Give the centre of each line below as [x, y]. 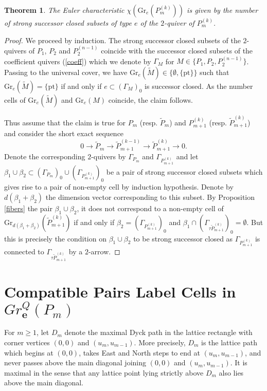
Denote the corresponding [45, 156]
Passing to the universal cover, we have [66, 72]
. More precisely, [160, 342]
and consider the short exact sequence [64, 133]
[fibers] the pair [28, 208]
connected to [24, 252]
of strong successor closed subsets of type [68, 23]
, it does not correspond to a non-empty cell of [150, 208]
